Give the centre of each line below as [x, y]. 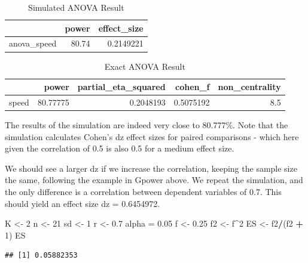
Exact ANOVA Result [145, 66]
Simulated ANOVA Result [76, 7]
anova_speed [33, 43]
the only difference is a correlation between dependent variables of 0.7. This [143, 192]
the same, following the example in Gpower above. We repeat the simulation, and [154, 180]
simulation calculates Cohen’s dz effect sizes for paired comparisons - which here [152, 136]
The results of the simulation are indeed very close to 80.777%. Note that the [147, 125]
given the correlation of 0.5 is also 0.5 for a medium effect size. [120, 148]
